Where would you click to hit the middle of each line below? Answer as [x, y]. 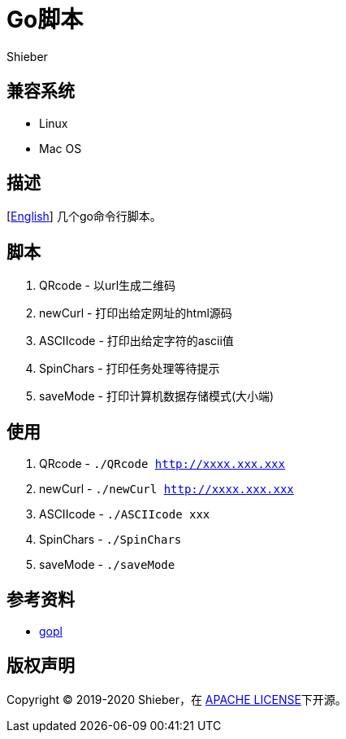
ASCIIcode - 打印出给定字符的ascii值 [136, 341]
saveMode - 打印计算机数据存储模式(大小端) [157, 396]
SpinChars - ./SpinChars [110, 540]
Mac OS [61, 148]
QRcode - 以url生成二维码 [108, 286]
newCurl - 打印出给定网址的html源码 [136, 313]
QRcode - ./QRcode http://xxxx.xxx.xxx [162, 464]
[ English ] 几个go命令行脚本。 [84, 216]
